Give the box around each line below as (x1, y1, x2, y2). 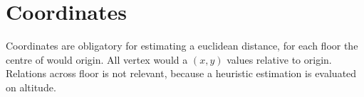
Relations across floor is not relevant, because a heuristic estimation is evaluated (6, 66, 357, 81)
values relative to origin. (227, 52, 332, 67)
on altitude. (6, 79, 56, 94)
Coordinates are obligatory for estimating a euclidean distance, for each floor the (6, 38, 358, 53)
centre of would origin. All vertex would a (6, 52, 188, 67)
